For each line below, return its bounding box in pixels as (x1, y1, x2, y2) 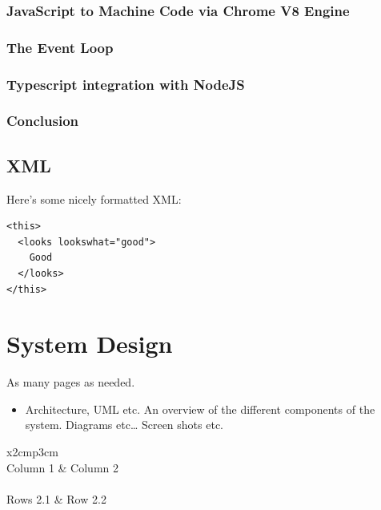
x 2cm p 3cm (6, 443, 58, 460)
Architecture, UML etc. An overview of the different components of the (25, 400, 375, 417)
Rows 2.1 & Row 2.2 (6, 490, 106, 507)
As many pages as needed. (6, 374, 135, 391)
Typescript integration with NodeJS (6, 74, 245, 94)
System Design (6, 327, 173, 360)
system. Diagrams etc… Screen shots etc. (25, 416, 223, 433)
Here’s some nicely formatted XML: (6, 190, 182, 207)
